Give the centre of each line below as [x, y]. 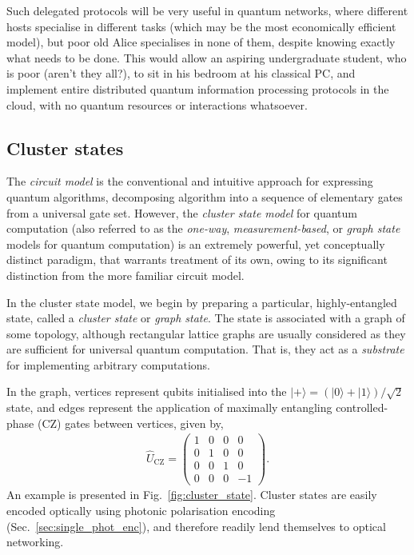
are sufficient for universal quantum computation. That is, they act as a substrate [205, 349]
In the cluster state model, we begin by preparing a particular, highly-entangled [202, 302]
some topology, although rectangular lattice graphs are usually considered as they [206, 333]
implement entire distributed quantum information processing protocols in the [198, 88]
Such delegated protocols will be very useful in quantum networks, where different [207, 10]
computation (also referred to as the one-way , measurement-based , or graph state [203, 228]
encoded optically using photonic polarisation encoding [141, 511]
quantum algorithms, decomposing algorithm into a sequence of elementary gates [205, 196]
